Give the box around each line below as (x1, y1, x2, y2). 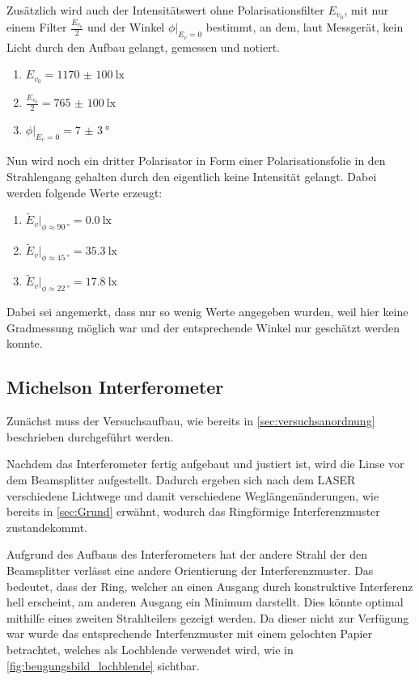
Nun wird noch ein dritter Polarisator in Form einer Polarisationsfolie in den (6, 152, 386, 169)
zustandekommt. (6, 518, 88, 535)
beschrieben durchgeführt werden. (6, 428, 174, 445)
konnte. (6, 335, 43, 352)
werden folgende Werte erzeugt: (6, 184, 163, 201)
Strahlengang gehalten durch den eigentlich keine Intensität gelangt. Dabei (6, 168, 377, 185)
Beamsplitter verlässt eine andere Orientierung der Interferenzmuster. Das (6, 561, 374, 578)
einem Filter (6, 19, 67, 36)
